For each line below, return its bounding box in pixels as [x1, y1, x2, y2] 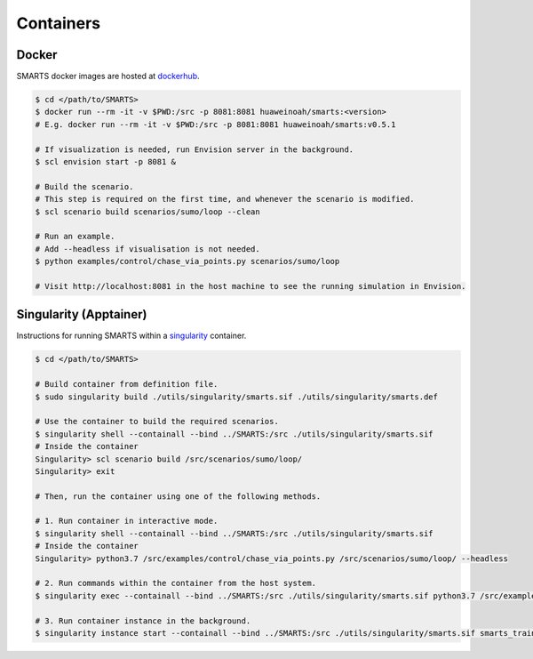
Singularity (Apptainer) [16, 307, 147, 322]
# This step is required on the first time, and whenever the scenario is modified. [35, 194, 415, 205]
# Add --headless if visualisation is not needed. [35, 244, 261, 253]
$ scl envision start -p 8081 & [35, 157, 177, 166]
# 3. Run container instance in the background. [35, 615, 251, 626]
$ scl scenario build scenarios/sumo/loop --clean [35, 206, 261, 217]
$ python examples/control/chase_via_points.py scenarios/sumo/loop [35, 256, 340, 267]
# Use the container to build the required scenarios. [35, 416, 279, 427]
